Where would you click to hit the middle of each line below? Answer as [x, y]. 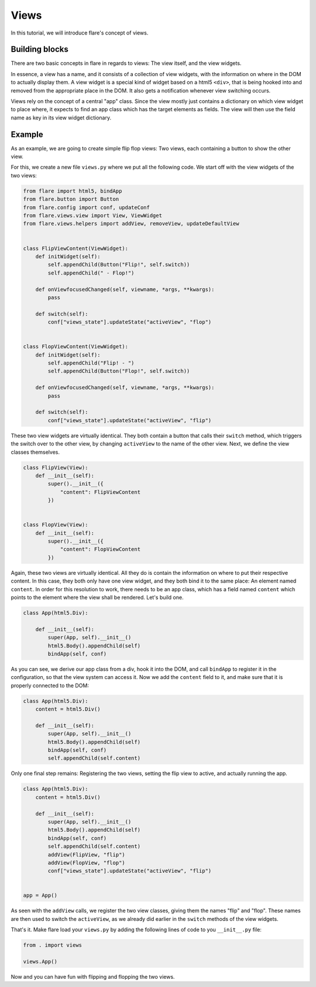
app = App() [40, 895]
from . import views [52, 945]
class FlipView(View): [56, 467]
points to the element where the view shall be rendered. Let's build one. [97, 597]
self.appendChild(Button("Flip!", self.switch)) [119, 265]
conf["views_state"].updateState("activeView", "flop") [130, 322]
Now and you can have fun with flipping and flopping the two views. [93, 976]
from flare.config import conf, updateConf [87, 207]
